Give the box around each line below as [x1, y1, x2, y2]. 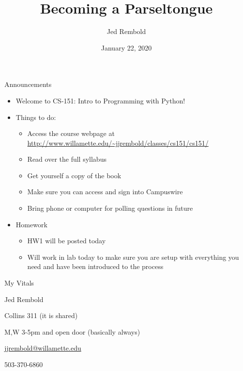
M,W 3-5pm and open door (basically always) [4, 326, 140, 337]
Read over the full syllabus [27, 154, 106, 164]
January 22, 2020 [101, 42, 152, 52]
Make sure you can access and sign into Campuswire [27, 186, 183, 197]
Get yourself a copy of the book [27, 170, 121, 180]
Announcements [4, 79, 52, 89]
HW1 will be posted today [27, 236, 106, 246]
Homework [15, 219, 47, 229]
